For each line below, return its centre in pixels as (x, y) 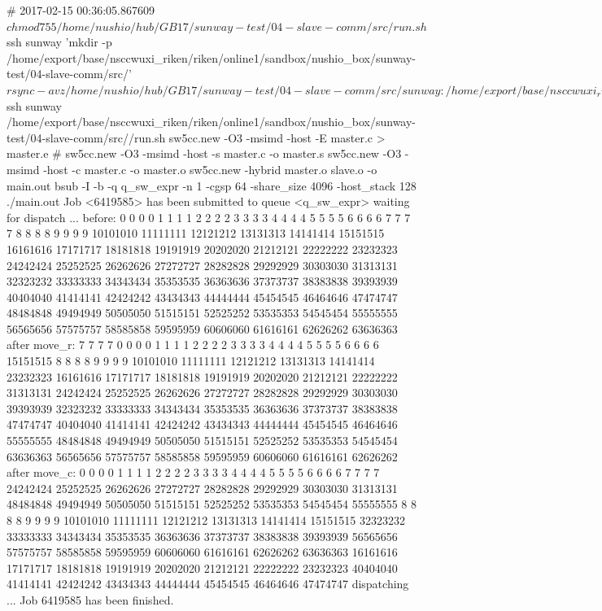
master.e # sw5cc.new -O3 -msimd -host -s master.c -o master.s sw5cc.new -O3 (204, 153)
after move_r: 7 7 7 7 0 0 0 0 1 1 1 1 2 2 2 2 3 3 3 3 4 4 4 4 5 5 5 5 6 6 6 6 (193, 345)
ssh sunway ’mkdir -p (59, 42)
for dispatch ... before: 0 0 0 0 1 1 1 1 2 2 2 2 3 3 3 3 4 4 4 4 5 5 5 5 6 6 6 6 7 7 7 (209, 217)
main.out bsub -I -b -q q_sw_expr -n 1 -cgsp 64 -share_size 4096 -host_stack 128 (212, 185)
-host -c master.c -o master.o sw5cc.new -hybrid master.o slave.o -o (210, 169)
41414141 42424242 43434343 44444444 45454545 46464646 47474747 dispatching (208, 584)
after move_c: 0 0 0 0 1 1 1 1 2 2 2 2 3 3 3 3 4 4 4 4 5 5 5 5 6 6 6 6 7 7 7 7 (193, 472)
